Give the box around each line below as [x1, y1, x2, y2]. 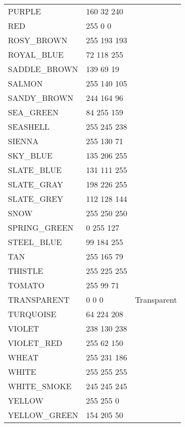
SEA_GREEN [8, 106, 59, 118]
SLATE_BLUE [8, 164, 62, 175]
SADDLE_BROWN [8, 63, 78, 75]
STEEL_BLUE [8, 236, 62, 248]
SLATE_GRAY [8, 178, 63, 190]
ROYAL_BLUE [8, 49, 64, 60]
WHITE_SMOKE [8, 380, 72, 392]
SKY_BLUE [8, 150, 53, 161]
